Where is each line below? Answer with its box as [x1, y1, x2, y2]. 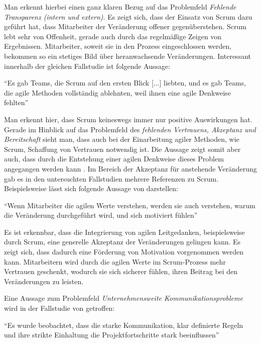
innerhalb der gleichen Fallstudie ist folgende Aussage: [4, 60, 171, 71]
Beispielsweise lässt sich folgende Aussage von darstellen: [4, 183, 178, 194]
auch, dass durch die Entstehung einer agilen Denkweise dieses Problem [4, 153, 224, 164]
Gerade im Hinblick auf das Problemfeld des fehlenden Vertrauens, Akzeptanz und [4, 124, 256, 134]
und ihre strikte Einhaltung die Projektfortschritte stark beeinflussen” [4, 329, 219, 340]
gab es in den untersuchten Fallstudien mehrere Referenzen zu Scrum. [4, 173, 219, 184]
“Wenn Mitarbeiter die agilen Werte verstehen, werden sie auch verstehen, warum [4, 200, 255, 210]
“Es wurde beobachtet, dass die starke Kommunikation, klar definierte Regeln [4, 319, 243, 330]
